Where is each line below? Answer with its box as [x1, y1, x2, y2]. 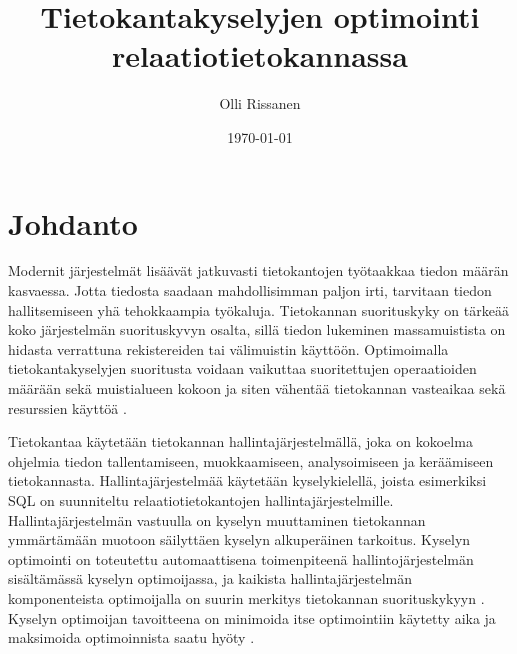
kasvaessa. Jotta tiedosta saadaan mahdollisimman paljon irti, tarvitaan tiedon [8, 280, 492, 301]
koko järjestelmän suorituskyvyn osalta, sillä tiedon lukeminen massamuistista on [8, 319, 506, 340]
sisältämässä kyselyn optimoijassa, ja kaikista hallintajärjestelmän [8, 568, 413, 589]
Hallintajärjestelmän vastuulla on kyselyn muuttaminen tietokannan [8, 509, 426, 530]
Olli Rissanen [219, 93, 301, 114]
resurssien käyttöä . [8, 397, 127, 418]
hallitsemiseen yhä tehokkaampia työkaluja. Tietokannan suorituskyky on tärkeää [8, 299, 509, 320]
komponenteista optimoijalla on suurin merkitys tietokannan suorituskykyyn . [8, 587, 485, 608]
